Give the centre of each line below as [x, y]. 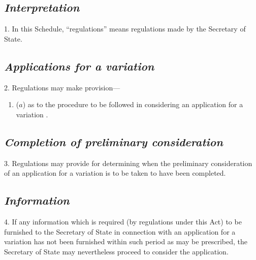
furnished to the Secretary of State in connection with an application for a [120, 231]
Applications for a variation [79, 66]
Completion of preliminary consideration [114, 141]
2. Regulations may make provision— [62, 87]
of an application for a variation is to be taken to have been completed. [115, 173]
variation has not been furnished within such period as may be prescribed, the [126, 241]
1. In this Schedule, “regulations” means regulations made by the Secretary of [125, 29]
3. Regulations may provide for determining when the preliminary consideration [128, 163]
